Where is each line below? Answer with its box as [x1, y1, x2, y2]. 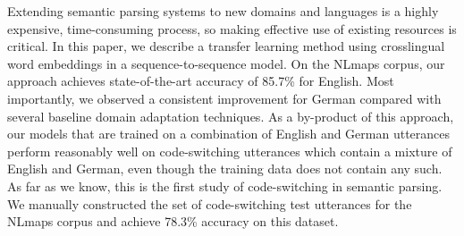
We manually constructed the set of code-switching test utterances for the [7, 194, 412, 213]
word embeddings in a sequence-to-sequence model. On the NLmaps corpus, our [7, 54, 445, 72]
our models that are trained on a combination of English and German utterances [7, 124, 451, 143]
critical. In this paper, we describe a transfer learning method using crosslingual [7, 37, 445, 55]
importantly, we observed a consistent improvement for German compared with [7, 88, 442, 107]
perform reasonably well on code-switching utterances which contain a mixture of [7, 141, 452, 160]
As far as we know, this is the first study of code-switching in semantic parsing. [7, 176, 443, 195]
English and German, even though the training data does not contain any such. [7, 159, 443, 178]
